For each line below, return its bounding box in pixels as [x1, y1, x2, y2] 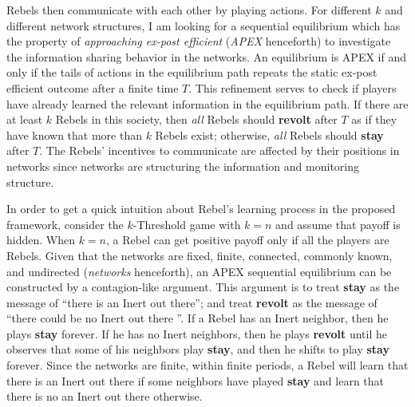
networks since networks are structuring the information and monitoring [6, 157, 359, 174]
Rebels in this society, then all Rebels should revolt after [55, 111, 338, 128]
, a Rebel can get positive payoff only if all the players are [106, 231, 389, 248]
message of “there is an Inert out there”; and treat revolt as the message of [6, 294, 377, 310]
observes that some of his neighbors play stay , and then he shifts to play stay [6, 341, 389, 358]
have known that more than [6, 126, 142, 143]
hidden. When [6, 231, 75, 248]
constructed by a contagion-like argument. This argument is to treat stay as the [6, 279, 400, 295]
